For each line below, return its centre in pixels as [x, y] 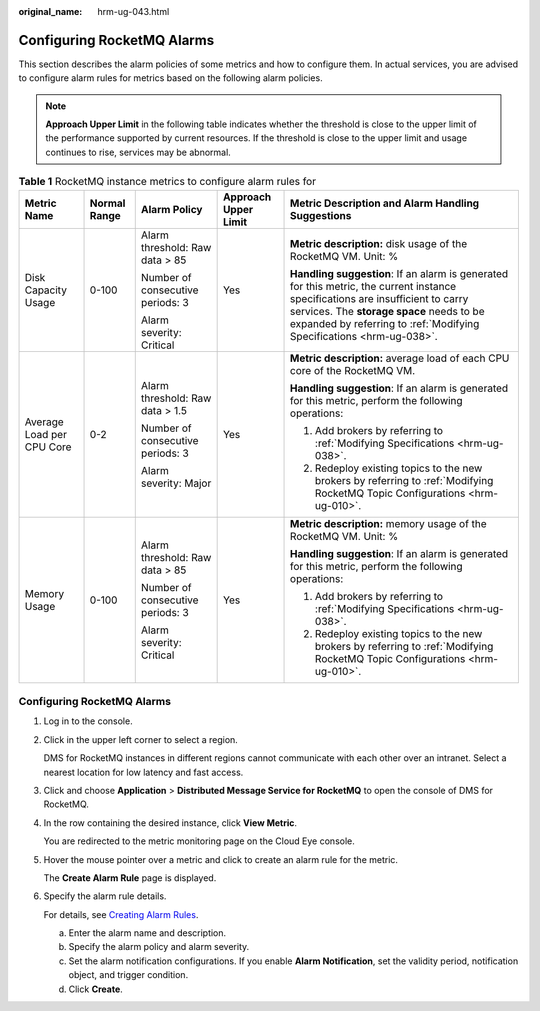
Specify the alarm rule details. [105, 896]
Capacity [45, 290]
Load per [45, 434]
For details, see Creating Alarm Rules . [121, 914]
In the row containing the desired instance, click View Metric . [170, 822]
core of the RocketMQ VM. [352, 370]
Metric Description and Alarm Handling [385, 203]
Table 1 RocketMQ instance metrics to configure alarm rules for [167, 182]
